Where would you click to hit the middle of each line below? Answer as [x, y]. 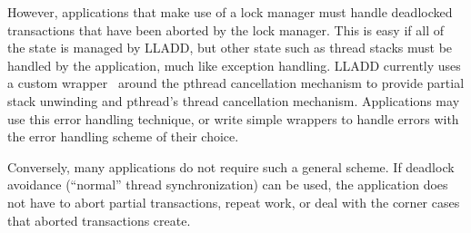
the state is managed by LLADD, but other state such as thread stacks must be [230, 48]
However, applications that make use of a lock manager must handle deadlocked [230, 12]
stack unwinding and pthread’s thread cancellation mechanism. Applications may [234, 100]
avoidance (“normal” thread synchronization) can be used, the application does [228, 184]
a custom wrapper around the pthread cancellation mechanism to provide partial [236, 83]
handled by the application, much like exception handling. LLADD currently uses [234, 65]
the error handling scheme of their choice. [123, 136]
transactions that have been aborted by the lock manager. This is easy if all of [225, 29]
